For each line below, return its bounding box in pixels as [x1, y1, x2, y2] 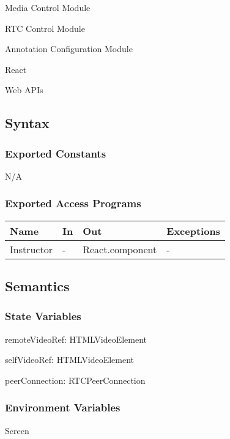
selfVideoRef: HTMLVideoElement [5, 353, 135, 366]
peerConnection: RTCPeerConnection [5, 373, 146, 386]
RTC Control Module [5, 21, 85, 34]
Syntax [5, 113, 50, 132]
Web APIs [5, 83, 43, 96]
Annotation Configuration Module [5, 42, 133, 55]
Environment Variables [5, 400, 121, 415]
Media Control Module [5, 1, 91, 13]
